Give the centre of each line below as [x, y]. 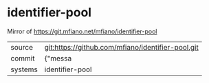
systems [24, 69]
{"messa [58, 58]
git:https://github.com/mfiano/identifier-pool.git [122, 47]
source [22, 47]
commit [23, 58]
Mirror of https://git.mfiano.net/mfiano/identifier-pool [82, 31]
